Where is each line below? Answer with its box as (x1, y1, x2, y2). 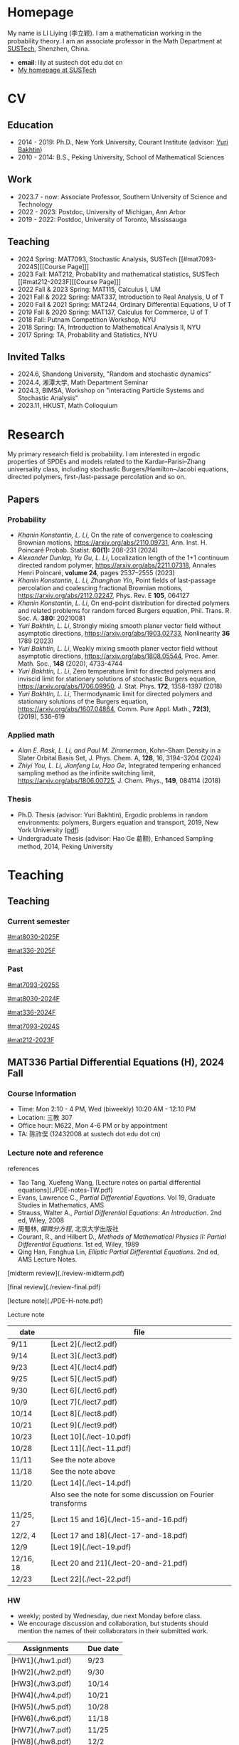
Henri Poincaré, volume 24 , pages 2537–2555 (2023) (17, 569, 176, 577)
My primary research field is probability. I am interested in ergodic (7, 450, 201, 458)
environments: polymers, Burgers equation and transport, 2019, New (17, 818, 219, 827)
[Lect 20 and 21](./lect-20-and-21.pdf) (50, 1558, 188, 1568)
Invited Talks (7, 350, 65, 363)
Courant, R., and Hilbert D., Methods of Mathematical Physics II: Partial (17, 1232, 226, 1241)
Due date (87, 1644, 119, 1654)
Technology (17, 200, 53, 209)
